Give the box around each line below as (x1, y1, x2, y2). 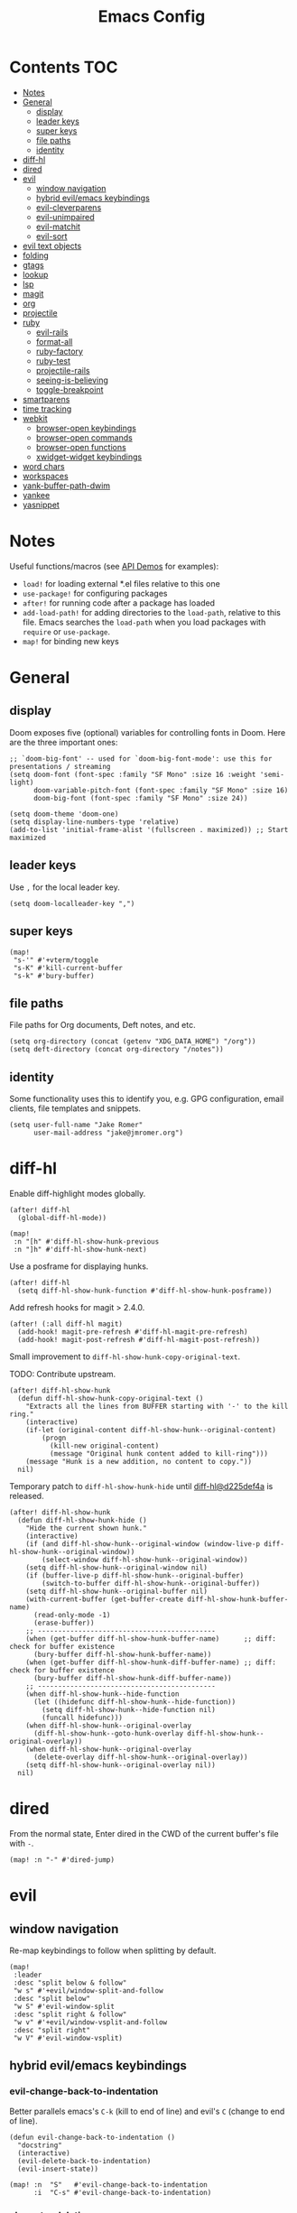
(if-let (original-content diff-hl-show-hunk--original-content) (25, 1426, 277, 1435)
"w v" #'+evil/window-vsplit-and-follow (13, 2018, 168, 2027)
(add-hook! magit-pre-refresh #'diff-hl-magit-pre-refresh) (17, 1328, 248, 1337)
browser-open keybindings (35, 422, 137, 433)
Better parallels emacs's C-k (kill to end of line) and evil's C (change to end (9, 2106, 285, 2116)
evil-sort (35, 230, 68, 241)
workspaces (22, 470, 70, 481)
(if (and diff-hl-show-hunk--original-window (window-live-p (25, 1540, 260, 1549)
